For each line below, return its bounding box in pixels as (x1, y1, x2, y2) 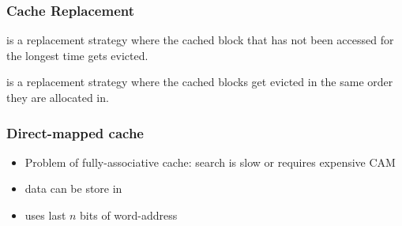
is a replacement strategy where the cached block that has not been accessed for (6, 32, 394, 48)
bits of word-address (80, 207, 178, 223)
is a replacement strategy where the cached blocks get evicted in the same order (6, 73, 393, 90)
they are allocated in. (6, 89, 109, 105)
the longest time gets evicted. (6, 47, 148, 63)
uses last (24, 207, 66, 223)
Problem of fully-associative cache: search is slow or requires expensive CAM (24, 153, 396, 170)
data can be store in (24, 180, 122, 197)
